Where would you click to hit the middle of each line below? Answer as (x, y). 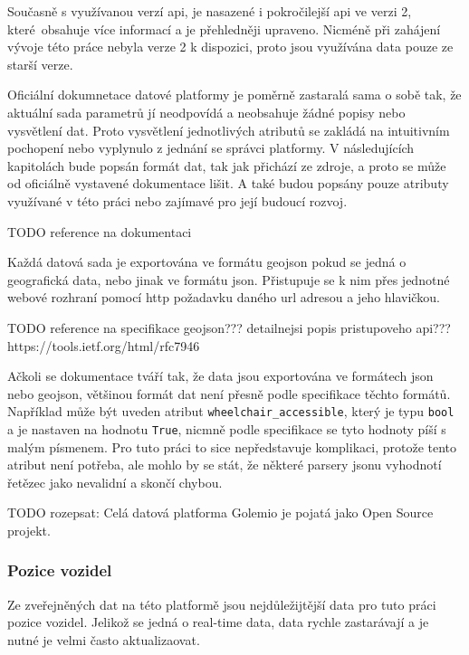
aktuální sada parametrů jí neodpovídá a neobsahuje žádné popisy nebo (206, 112)
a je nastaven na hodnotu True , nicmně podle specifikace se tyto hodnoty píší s (227, 428)
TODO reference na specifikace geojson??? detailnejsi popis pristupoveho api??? (229, 327)
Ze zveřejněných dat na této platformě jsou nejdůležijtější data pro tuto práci (222, 604)
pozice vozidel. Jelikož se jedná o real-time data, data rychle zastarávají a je (218, 622)
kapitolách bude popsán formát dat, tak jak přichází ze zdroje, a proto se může (227, 165)
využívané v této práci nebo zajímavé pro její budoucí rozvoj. (177, 200)
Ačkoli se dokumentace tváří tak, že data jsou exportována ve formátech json (220, 376)
